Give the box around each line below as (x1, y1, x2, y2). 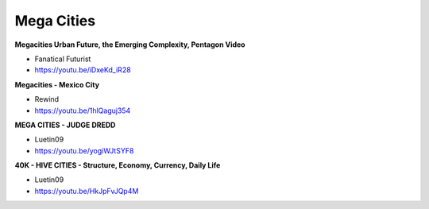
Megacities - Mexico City (14, 79, 99, 89)
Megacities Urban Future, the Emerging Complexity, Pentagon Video (14, 40, 245, 49)
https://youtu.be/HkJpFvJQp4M (34, 186, 139, 195)
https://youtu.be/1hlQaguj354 (34, 106, 131, 115)
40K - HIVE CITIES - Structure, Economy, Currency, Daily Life (14, 161, 221, 170)
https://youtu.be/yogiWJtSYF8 (34, 145, 134, 155)
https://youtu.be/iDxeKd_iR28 (34, 65, 131, 75)
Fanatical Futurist (34, 54, 91, 64)
